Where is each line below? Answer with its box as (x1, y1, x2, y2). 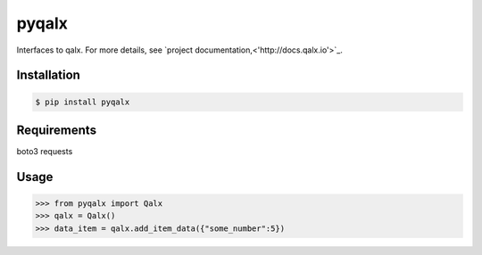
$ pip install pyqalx (35, 96, 130, 107)
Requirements (16, 122, 97, 137)
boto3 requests (16, 146, 73, 157)
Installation (16, 68, 80, 83)
